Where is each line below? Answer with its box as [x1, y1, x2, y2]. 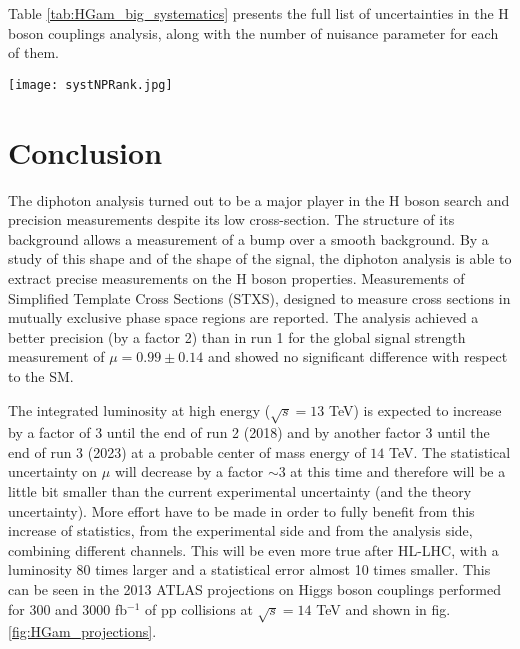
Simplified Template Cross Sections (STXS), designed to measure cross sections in [8, 287, 511, 308]
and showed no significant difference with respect [207, 346, 508, 367]
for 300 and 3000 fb [8, 598, 128, 619]
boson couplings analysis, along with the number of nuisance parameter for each [8, 22, 499, 43]
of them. [8, 42, 59, 63]
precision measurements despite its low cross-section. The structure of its [8, 209, 455, 230]
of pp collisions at [145, 598, 253, 619]
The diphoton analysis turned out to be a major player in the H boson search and [8, 189, 510, 210]
